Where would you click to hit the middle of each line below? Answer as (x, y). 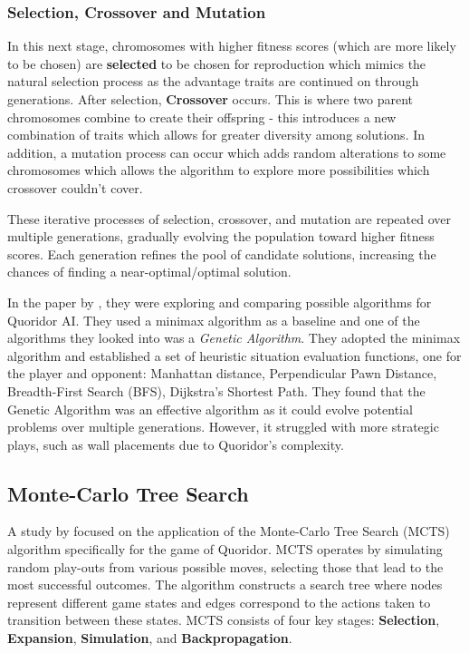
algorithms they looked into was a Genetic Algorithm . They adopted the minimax (234, 338)
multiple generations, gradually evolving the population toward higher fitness (221, 236)
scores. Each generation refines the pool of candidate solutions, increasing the (222, 253)
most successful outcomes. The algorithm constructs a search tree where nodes (225, 585)
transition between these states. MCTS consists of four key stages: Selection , (224, 620)
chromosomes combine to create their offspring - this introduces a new (202, 117)
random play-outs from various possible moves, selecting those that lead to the (225, 566)
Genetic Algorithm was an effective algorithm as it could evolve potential (210, 409)
